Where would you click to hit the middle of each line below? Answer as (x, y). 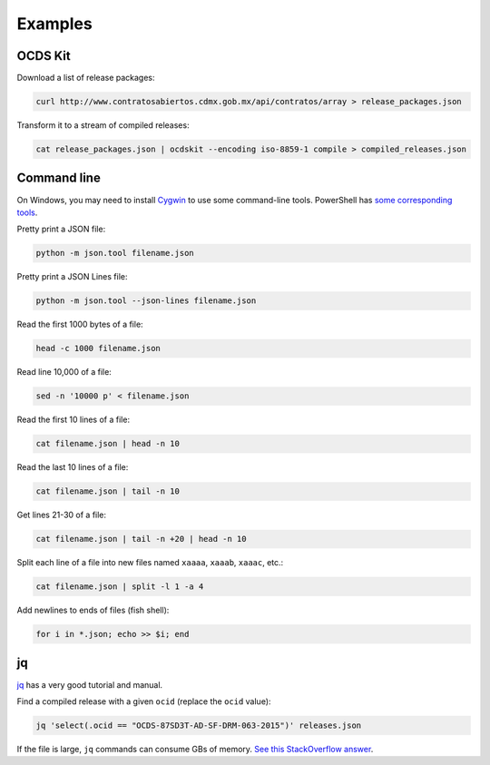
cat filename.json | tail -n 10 (108, 491)
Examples (54, 24)
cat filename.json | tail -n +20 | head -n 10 (141, 539)
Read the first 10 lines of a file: (73, 420)
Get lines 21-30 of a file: (62, 515)
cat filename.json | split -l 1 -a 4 (120, 587)
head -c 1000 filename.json (98, 348)
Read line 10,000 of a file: (64, 372)
